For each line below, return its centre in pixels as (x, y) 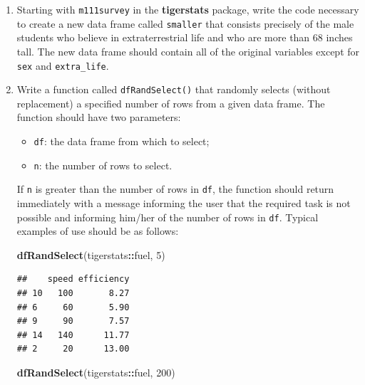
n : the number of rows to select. (103, 165)
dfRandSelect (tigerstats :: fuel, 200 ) (96, 372)
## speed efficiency (73, 279)
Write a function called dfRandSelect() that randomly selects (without (174, 89)
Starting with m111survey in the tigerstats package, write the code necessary (188, 9)
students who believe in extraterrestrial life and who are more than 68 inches (185, 37)
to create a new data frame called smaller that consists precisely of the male (185, 23)
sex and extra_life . (63, 65)
